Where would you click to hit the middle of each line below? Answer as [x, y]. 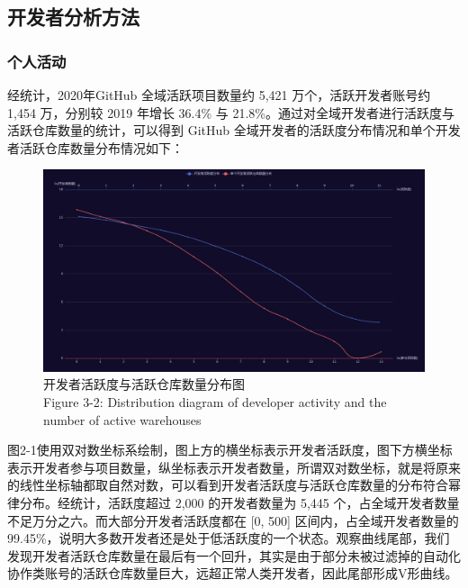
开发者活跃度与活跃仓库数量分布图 [144, 384]
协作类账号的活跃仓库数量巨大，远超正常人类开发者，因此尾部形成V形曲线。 [233, 573]
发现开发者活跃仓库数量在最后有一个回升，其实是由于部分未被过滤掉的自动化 [234, 555]
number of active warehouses [122, 419]
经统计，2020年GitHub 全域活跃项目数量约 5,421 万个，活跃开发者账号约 [219, 95]
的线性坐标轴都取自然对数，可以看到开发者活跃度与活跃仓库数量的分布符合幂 [234, 485]
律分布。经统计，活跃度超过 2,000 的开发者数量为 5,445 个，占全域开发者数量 [234, 502]
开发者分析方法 [73, 17]
